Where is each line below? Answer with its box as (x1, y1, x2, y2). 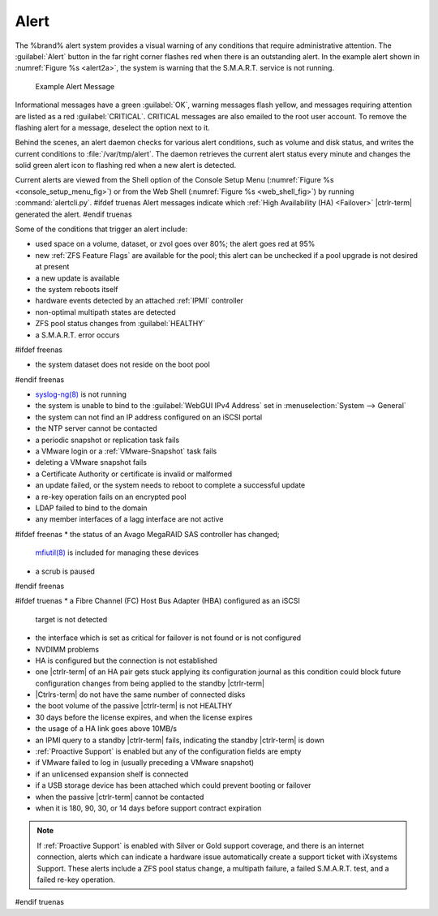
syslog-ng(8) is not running (35, 389, 127, 399)
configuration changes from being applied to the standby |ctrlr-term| (35, 678, 265, 688)
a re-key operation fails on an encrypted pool (35, 492, 187, 501)
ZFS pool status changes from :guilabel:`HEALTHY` (35, 319, 206, 329)
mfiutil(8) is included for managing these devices (35, 548, 199, 557)
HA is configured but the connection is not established (35, 656, 218, 665)
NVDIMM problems (35, 644, 100, 654)
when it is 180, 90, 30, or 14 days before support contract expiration (35, 803, 262, 813)
